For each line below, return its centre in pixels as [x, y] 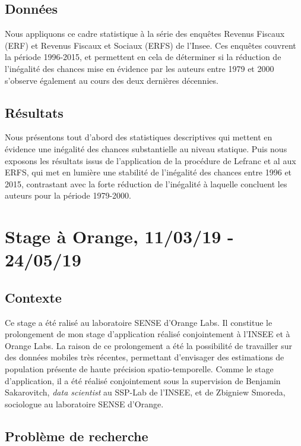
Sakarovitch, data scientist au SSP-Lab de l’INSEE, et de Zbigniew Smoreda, [145, 392]
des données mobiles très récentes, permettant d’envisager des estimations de [145, 357]
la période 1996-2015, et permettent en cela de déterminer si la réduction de [143, 57]
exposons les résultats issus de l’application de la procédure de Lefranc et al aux [150, 160]
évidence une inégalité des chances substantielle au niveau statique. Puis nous [146, 148]
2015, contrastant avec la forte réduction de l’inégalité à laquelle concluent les [146, 183]
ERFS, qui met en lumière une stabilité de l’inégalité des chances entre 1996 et [148, 172]
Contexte [33, 297]
